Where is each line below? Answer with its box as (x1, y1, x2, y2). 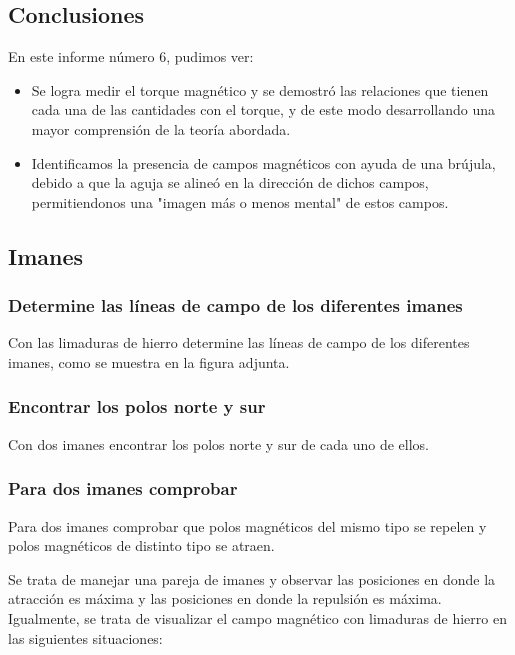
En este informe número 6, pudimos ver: (8, 46, 254, 67)
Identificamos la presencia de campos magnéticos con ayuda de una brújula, (31, 152, 496, 173)
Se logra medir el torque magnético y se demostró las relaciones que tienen (31, 79, 489, 100)
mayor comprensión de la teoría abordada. (31, 118, 291, 139)
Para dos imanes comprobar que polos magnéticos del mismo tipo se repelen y (8, 515, 487, 536)
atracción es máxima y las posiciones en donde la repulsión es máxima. (8, 588, 442, 609)
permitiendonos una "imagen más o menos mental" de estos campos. (31, 191, 449, 212)
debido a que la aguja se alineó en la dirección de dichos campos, (31, 172, 429, 193)
